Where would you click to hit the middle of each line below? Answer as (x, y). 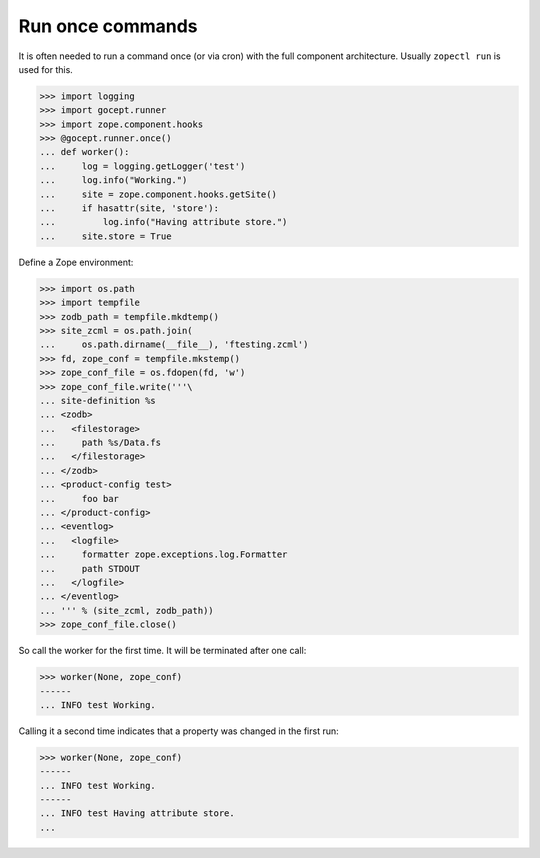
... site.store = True (105, 236)
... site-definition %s (98, 400)
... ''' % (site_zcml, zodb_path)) (126, 610)
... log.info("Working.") (113, 180)
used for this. (46, 69)
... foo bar (79, 498)
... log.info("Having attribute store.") (163, 222)
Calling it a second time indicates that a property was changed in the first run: (178, 731)
